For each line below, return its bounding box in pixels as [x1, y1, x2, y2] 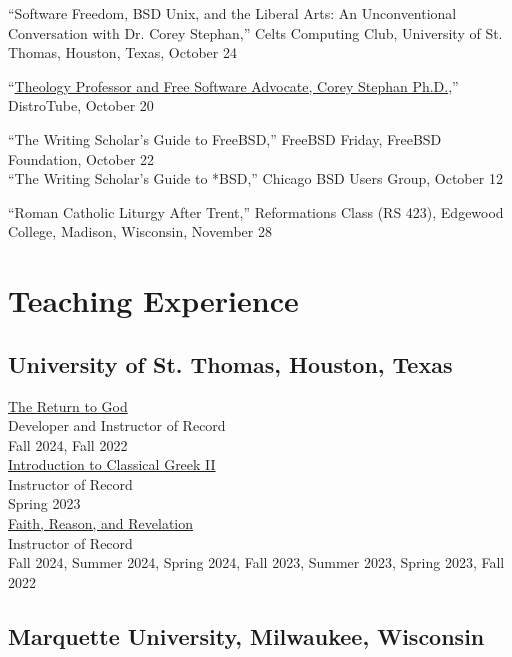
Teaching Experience [8, 280, 299, 321]
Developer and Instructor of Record [8, 415, 226, 436]
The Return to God [8, 395, 128, 416]
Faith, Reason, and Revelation [8, 513, 194, 534]
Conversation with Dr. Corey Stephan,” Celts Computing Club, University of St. [8, 22, 503, 43]
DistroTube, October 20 [8, 95, 154, 116]
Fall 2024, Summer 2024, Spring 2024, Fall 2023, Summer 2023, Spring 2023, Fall [8, 552, 505, 573]
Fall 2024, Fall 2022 [8, 434, 128, 455]
